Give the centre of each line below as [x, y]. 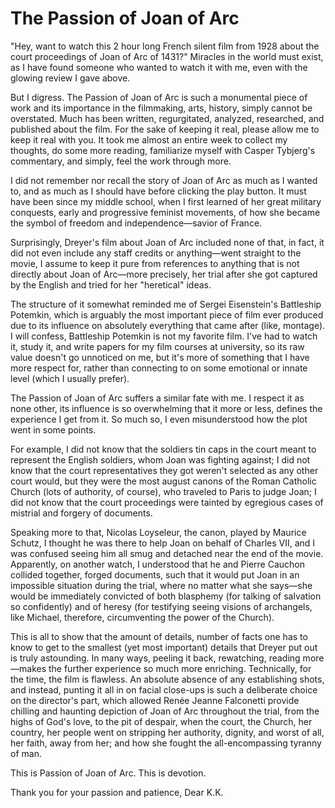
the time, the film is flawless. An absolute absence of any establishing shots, [167, 679]
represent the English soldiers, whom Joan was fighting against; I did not [160, 459]
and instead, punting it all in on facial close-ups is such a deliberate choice [164, 689]
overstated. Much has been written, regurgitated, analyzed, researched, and [167, 118]
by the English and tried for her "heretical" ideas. [111, 284]
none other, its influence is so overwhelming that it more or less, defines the [166, 408]
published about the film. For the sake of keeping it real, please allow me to [165, 129]
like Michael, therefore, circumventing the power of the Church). [142, 617]
